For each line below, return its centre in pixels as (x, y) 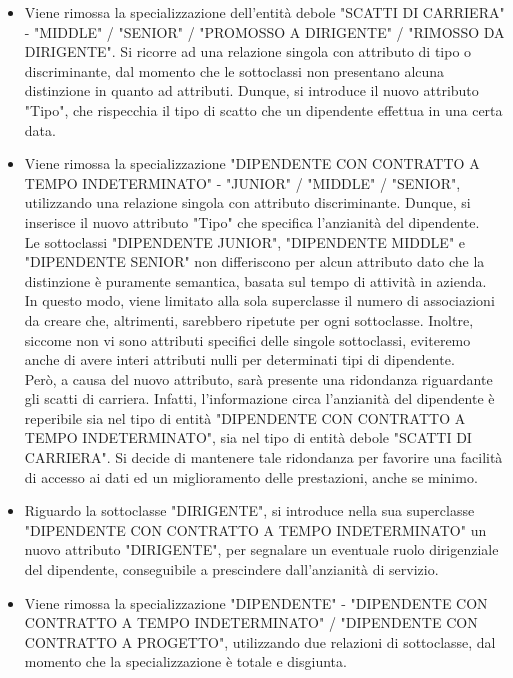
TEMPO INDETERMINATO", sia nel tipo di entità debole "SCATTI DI (248, 437)
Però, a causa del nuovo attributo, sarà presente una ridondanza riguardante (258, 378)
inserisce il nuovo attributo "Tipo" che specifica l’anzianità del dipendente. (252, 221)
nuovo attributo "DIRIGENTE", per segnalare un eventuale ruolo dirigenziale (261, 549)
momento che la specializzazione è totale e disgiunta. (185, 661)
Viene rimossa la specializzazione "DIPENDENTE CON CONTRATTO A (252, 163)
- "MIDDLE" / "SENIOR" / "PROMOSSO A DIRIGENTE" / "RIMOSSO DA (264, 31)
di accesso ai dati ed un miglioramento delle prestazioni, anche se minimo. (251, 476)
